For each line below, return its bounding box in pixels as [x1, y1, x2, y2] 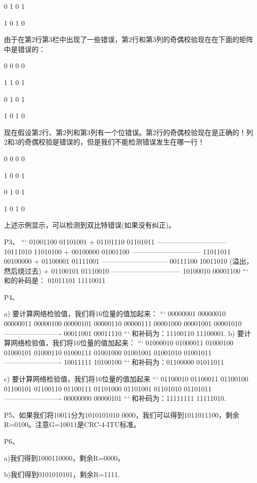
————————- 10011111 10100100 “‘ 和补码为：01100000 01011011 [4, 357, 224, 367]
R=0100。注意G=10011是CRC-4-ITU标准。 [4, 419, 141, 430]
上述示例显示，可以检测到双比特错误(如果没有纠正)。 [4, 220, 175, 230]
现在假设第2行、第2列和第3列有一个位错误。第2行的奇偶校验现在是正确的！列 [4, 127, 253, 137]
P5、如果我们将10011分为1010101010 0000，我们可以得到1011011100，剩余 [4, 409, 240, 420]
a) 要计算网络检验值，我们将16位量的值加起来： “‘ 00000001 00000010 [4, 308, 226, 319]
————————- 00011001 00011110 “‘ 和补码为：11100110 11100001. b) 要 [4, 328, 244, 338]
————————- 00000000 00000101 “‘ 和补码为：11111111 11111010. [4, 393, 226, 403]
